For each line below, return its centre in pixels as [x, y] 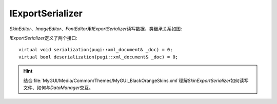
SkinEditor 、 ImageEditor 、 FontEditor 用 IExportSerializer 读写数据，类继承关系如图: [96, 29]
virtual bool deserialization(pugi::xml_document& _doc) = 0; [98, 57]
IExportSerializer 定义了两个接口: [44, 38]
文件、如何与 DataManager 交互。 [58, 88]
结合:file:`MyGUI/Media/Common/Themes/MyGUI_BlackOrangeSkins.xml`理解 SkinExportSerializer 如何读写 [136, 80]
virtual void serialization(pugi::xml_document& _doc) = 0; [96, 50]
